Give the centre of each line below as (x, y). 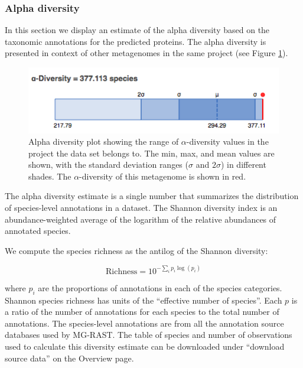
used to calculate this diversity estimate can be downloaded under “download (145, 346)
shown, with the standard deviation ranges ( (108, 165)
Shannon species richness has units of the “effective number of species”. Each (144, 300)
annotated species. (38, 231)
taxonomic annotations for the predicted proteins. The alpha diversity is (136, 41)
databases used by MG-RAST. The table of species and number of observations (149, 335)
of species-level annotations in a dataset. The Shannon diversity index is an (141, 208)
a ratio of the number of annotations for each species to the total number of (142, 312)
